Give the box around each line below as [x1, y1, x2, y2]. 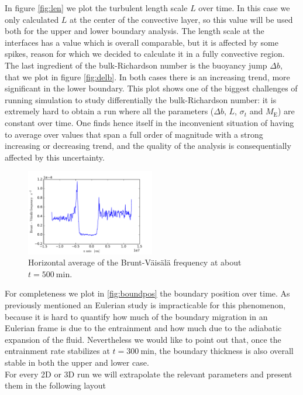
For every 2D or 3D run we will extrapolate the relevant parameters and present [5, 367, 292, 380]
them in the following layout [5, 379, 106, 391]
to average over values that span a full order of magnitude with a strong [5, 128, 263, 140]
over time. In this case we [198, 2, 290, 13]
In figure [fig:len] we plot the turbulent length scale [5, 2, 188, 13]
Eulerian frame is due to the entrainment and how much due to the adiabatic [5, 322, 282, 334]
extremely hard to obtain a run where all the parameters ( [5, 105, 214, 117]
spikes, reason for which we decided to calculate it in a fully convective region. [5, 47, 285, 60]
